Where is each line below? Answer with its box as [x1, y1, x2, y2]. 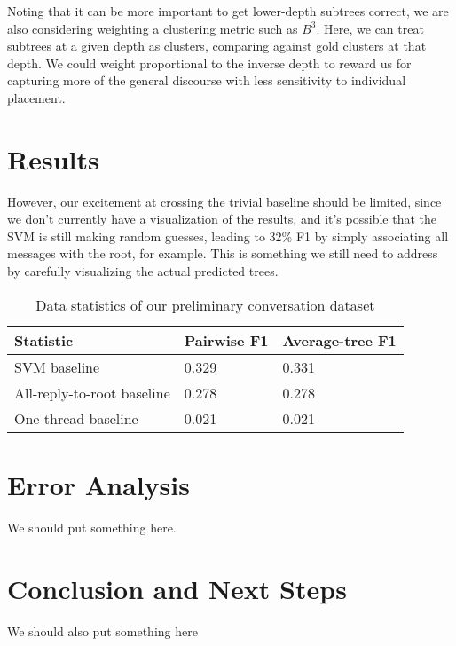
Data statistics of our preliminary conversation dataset [35, 294, 375, 315]
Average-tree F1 [282, 329, 397, 351]
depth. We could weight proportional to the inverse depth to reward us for [7, 53, 412, 72]
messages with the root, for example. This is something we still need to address [7, 244, 438, 263]
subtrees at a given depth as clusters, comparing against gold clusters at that [7, 36, 427, 55]
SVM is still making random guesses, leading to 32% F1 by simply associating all [7, 226, 449, 245]
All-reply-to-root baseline [14, 382, 170, 403]
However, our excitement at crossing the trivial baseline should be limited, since [7, 192, 442, 210]
